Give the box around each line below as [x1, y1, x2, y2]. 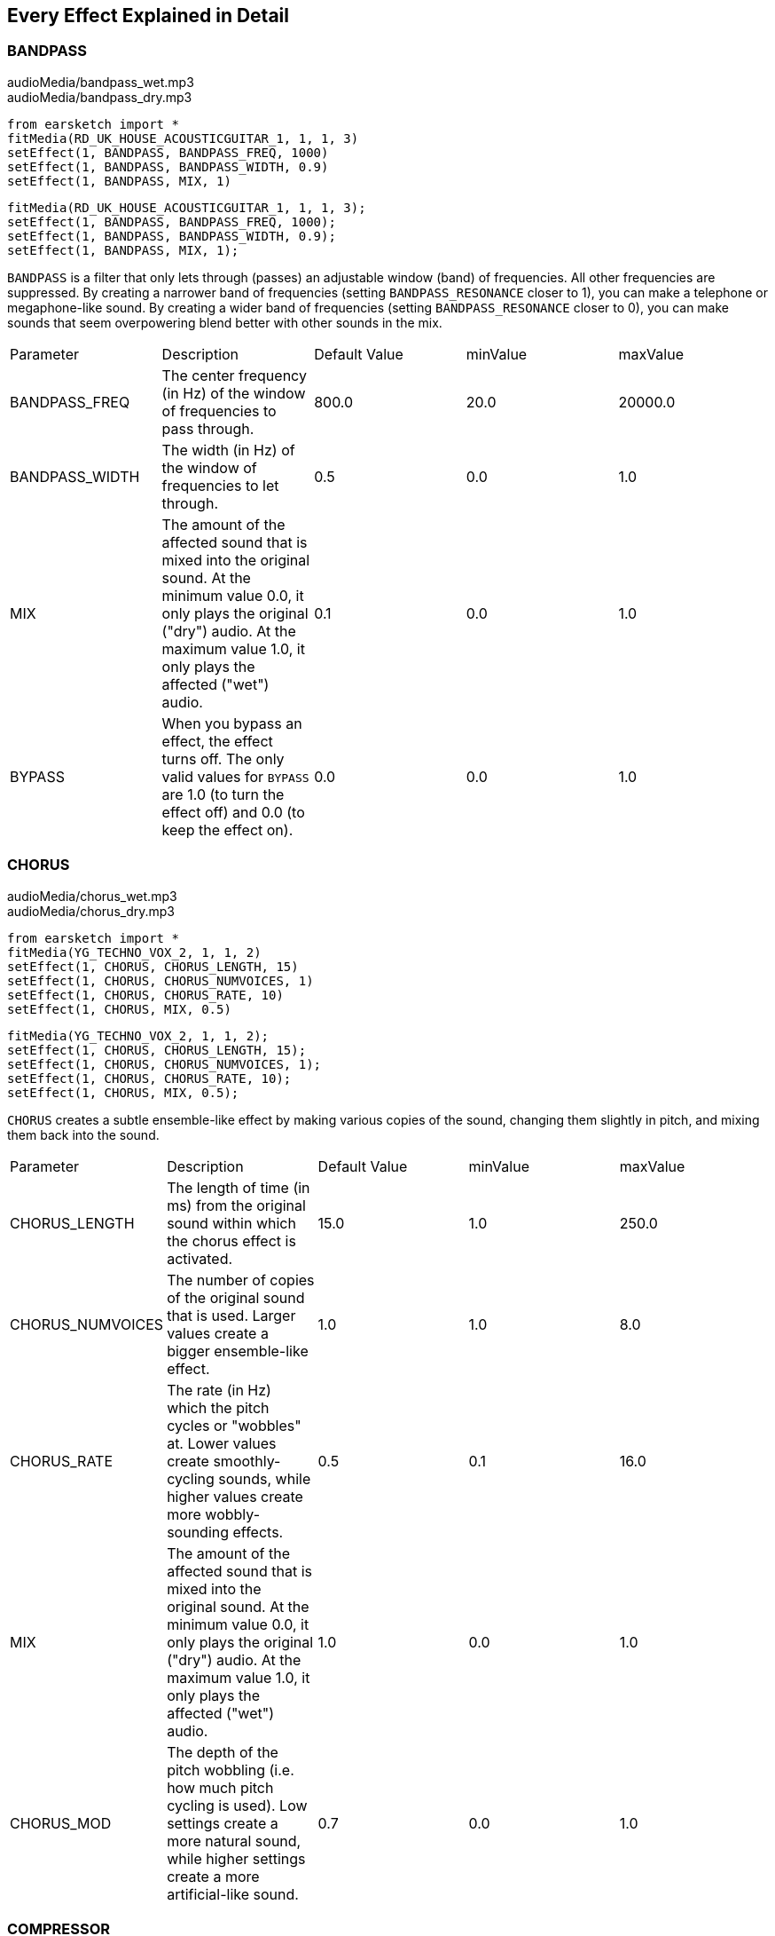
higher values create [167, 1487, 303, 1505]
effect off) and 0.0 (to [161, 802, 305, 821]
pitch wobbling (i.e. [167, 1760, 294, 1779]
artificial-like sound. [167, 1885, 299, 1903]
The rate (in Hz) [167, 1380, 271, 1399]
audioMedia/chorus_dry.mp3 [7, 903, 175, 919]
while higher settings [167, 1849, 306, 1868]
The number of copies [167, 1270, 315, 1289]
